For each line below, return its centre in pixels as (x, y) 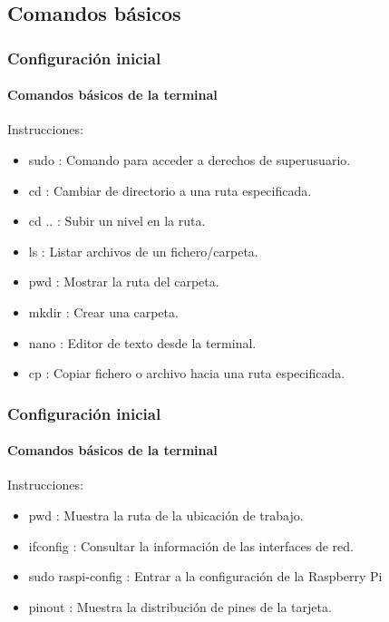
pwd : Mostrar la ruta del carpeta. (124, 282)
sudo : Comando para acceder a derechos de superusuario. (190, 160)
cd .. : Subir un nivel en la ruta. (117, 221)
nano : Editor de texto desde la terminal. (142, 342)
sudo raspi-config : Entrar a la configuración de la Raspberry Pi (205, 576)
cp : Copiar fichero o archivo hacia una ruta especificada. (187, 373)
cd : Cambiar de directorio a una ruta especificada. (170, 190)
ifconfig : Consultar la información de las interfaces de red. (191, 545)
